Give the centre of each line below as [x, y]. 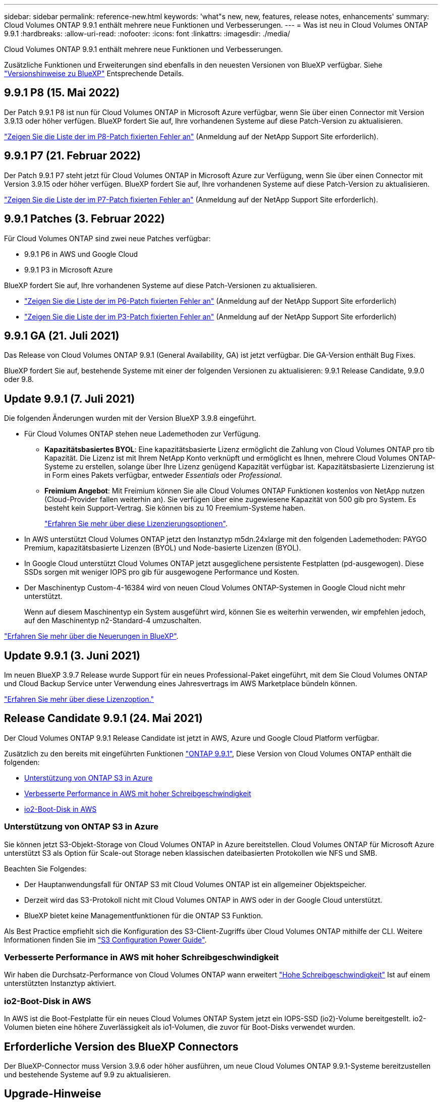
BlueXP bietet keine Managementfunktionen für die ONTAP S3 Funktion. [144, 915]
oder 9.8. [19, 379]
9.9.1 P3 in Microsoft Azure [69, 269]
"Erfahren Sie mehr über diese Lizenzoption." [79, 699]
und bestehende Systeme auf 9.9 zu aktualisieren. [87, 1075]
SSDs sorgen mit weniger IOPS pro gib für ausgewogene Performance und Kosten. [162, 572]
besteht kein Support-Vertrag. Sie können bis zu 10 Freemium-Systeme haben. [175, 508]
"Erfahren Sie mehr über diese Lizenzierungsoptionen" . [136, 524]
